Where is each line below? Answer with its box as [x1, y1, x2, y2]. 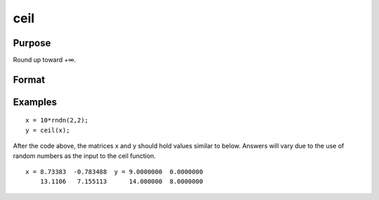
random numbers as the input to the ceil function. [13, 151, 156, 160]
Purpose [13, 37, 51, 49]
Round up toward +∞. [13, 56, 77, 64]
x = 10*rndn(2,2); [25, 116, 89, 124]
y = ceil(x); [25, 126, 70, 134]
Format [13, 73, 46, 85]
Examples [13, 96, 58, 108]
